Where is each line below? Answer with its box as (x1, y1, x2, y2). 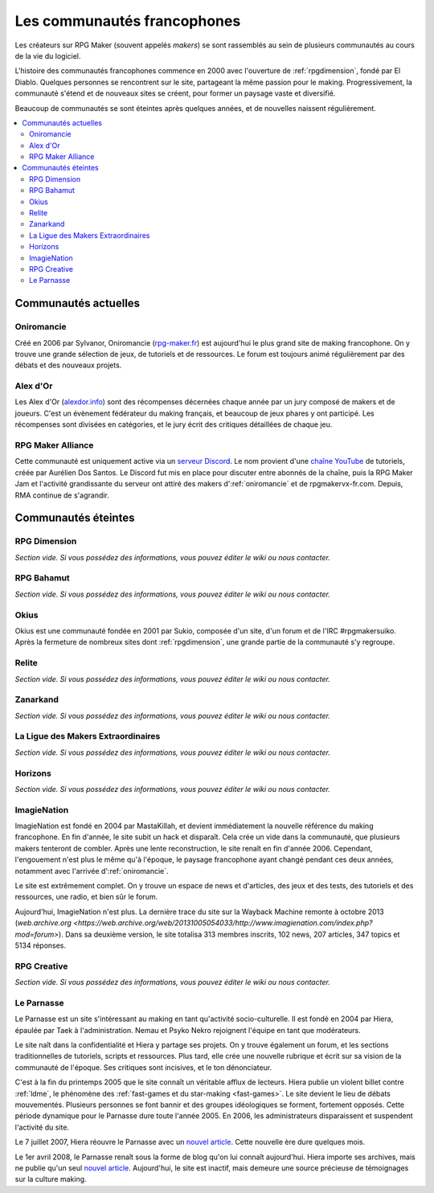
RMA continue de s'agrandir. (14, 490, 110, 500)
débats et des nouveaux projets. (14, 360, 122, 370)
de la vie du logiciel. (14, 51, 81, 60)
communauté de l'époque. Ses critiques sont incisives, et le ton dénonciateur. (14, 1062, 272, 1072)
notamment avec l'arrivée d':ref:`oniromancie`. (14, 866, 169, 875)
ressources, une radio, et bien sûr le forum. (14, 892, 158, 902)
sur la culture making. (14, 1175, 88, 1184)
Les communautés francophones (14, 12, 241, 30)
